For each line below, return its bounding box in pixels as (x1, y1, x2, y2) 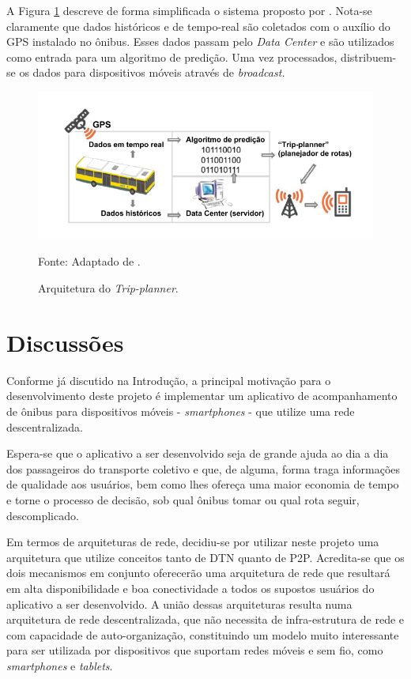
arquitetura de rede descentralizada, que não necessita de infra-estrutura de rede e (6, 611, 405, 628)
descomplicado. (6, 507, 79, 523)
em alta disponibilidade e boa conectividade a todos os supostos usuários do (6, 579, 375, 596)
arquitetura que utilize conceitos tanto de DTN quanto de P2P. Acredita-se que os (6, 549, 405, 565)
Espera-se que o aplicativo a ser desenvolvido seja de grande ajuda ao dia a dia (6, 445, 389, 462)
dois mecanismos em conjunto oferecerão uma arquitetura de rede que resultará (6, 564, 390, 581)
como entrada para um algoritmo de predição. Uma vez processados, (6, 48, 337, 65)
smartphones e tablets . (6, 657, 113, 673)
